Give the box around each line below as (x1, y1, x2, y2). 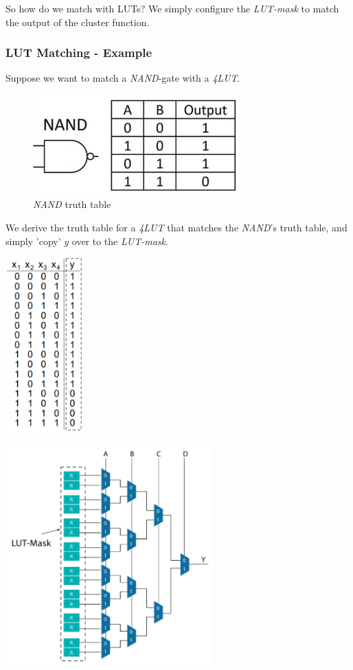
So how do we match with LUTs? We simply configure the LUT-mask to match (5, 1, 339, 15)
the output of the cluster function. (5, 14, 150, 29)
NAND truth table (33, 197, 111, 211)
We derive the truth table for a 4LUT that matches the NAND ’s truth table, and (5, 220, 348, 235)
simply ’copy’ (5, 233, 61, 248)
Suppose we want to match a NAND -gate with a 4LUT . (5, 71, 240, 85)
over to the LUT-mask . (71, 233, 168, 248)
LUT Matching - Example (5, 44, 152, 61)
